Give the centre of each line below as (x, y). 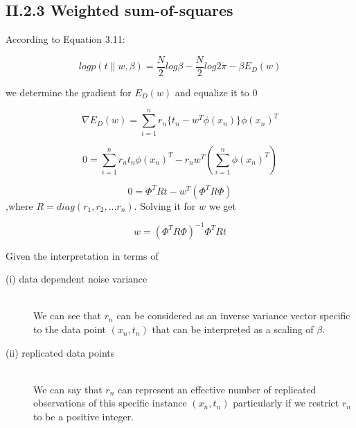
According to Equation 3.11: (65, 39)
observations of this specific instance (110, 403)
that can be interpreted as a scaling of (233, 329)
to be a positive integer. (84, 417)
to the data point (70, 329)
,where (19, 205)
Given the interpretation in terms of (82, 255)
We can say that (68, 389)
